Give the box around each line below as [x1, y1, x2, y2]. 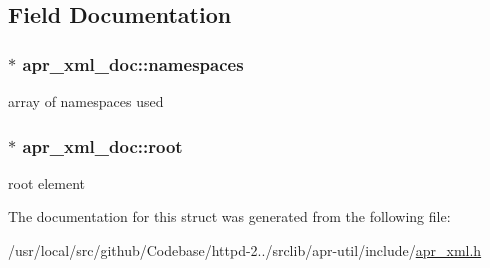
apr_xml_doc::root [22, 133, 183, 158]
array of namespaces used [8, 91, 164, 111]
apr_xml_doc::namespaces [22, 51, 244, 76]
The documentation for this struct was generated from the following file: [8, 206, 451, 227]
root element [8, 172, 86, 193]
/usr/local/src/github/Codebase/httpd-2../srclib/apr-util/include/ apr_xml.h [8, 240, 482, 260]
